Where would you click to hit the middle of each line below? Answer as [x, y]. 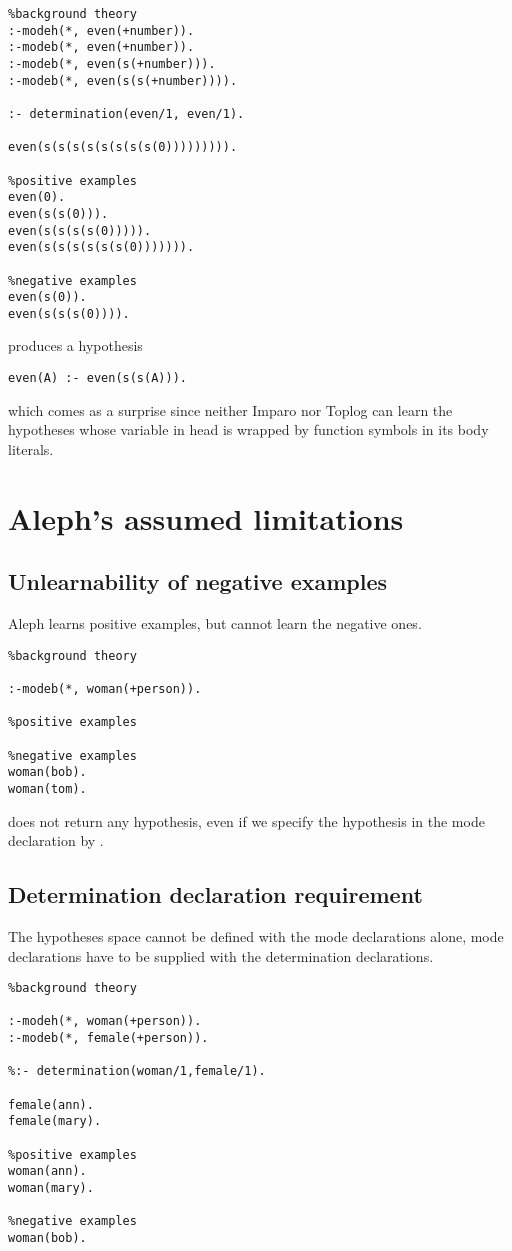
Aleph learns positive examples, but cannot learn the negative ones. [215, 623]
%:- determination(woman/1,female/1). [137, 1071]
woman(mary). [51, 1188]
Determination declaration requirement [215, 894]
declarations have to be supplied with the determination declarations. [221, 955]
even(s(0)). [47, 297]
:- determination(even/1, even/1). [126, 113]
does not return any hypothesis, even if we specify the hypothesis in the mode [246, 820]
